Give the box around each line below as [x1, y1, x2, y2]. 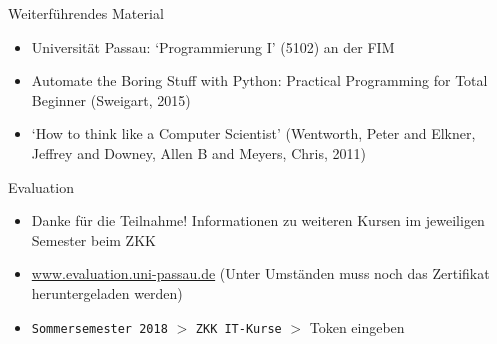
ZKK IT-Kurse [195, 321, 282, 336]
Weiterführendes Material [8, 3, 164, 23]
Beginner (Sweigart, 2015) [31, 89, 191, 110]
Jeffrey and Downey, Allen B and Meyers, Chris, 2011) [31, 142, 366, 163]
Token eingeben [309, 316, 405, 337]
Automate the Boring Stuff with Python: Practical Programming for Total [31, 70, 488, 91]
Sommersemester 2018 [31, 321, 168, 336]
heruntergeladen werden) [31, 282, 183, 303]
